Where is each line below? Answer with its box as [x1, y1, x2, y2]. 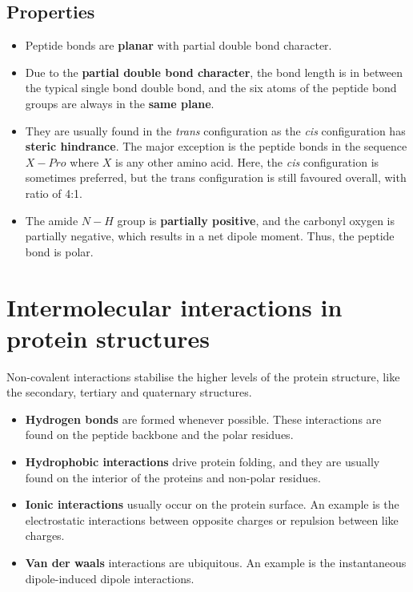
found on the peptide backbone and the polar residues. [25, 426, 294, 443]
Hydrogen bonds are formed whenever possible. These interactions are [25, 410, 382, 427]
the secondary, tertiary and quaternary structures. [6, 384, 252, 401]
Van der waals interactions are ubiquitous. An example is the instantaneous [25, 554, 407, 570]
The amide [25, 211, 78, 228]
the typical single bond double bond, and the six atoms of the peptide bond [25, 79, 397, 96]
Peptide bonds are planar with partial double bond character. [25, 37, 332, 54]
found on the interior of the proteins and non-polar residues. [25, 469, 321, 485]
